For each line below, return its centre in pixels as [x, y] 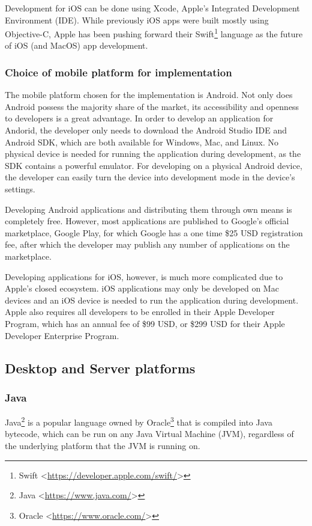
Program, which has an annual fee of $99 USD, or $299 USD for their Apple [145, 323]
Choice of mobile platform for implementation [118, 72]
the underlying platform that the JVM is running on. [103, 445]
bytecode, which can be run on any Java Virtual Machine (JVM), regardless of [149, 434]
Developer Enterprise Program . [62, 335]
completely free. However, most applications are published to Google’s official [147, 221]
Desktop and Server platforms [100, 368]
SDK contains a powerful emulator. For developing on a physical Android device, [154, 165]
